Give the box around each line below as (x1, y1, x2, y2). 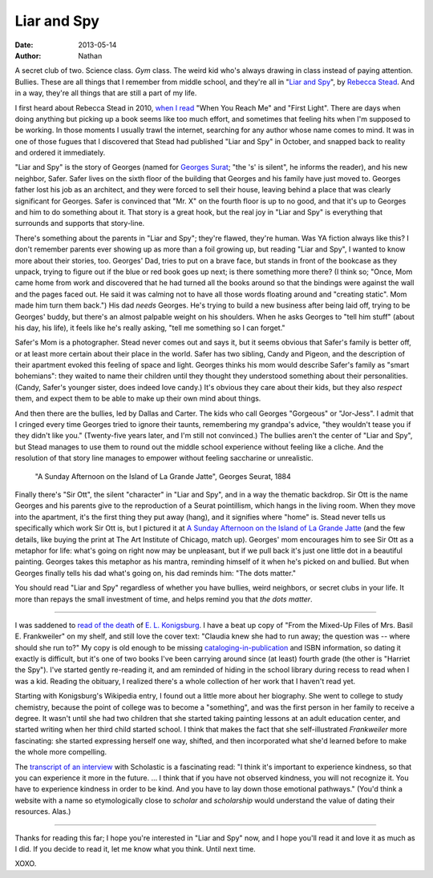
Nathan (78, 50, 103, 60)
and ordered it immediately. (14, 148, 106, 158)
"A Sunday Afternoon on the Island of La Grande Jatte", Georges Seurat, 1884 (34, 471, 292, 481)
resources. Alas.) (14, 807, 71, 816)
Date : (14, 40, 34, 50)
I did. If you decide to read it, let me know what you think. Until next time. (14, 844, 256, 853)
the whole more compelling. (14, 747, 107, 757)
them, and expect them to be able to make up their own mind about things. (14, 393, 261, 404)
